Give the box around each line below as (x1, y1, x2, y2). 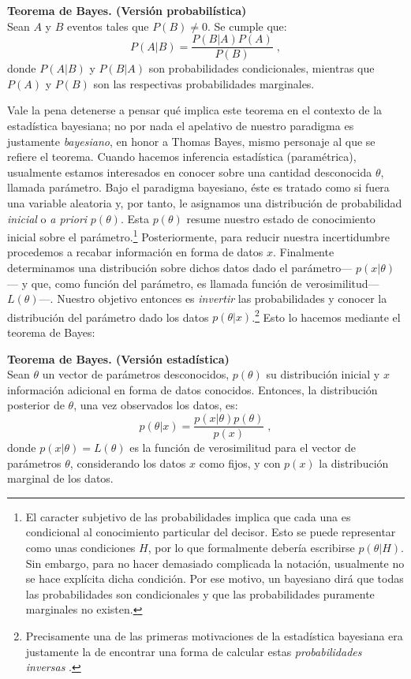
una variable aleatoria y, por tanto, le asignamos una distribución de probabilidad (7, 195, 402, 211)
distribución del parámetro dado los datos (7, 308, 209, 325)
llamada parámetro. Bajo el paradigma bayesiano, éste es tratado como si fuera (7, 179, 390, 196)
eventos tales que (66, 17, 149, 34)
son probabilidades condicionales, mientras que (148, 60, 375, 76)
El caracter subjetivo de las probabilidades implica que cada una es (25, 508, 351, 524)
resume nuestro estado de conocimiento (186, 210, 376, 226)
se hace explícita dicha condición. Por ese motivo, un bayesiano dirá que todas (25, 570, 404, 587)
